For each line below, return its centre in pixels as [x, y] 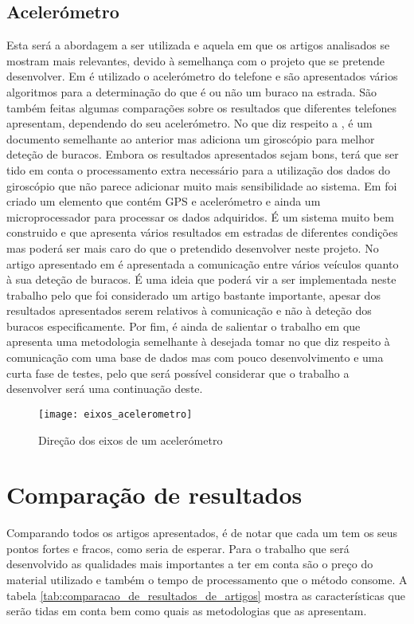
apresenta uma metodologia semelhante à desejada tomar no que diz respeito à [198, 341]
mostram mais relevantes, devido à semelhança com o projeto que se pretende [195, 60]
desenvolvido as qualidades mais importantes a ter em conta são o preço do [190, 564]
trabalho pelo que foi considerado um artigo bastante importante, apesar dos [193, 294]
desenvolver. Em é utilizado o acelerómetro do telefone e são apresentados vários [202, 76]
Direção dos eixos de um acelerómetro [131, 440]
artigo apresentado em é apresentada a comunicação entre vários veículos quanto [203, 263]
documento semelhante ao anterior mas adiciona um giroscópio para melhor [191, 138]
